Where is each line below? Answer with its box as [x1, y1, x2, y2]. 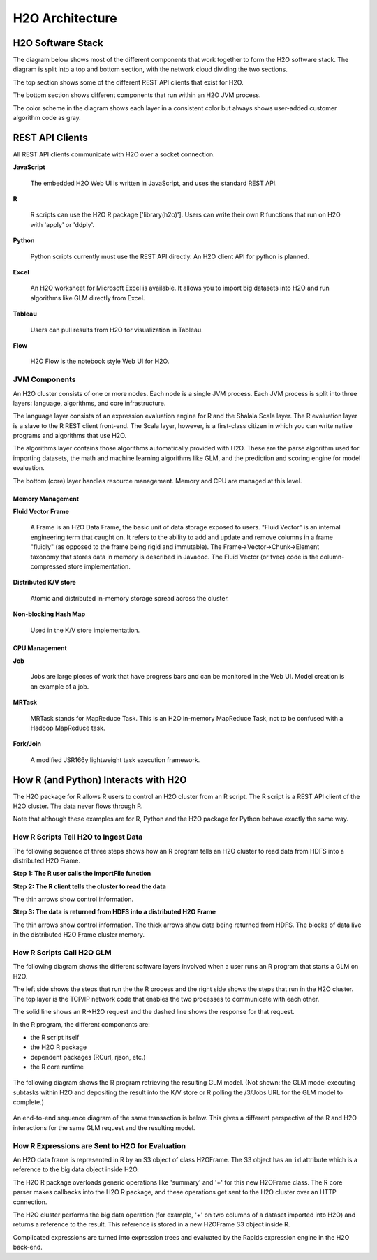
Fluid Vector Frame [13, 507, 70, 516]
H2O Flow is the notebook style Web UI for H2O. [30, 357, 170, 366]
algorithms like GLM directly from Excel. [30, 293, 145, 302]
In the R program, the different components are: [13, 1020, 150, 1029]
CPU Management [13, 643, 68, 652]
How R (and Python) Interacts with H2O [13, 774, 188, 786]
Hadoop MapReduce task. [30, 724, 105, 732]
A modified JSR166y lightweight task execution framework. [30, 755, 200, 764]
